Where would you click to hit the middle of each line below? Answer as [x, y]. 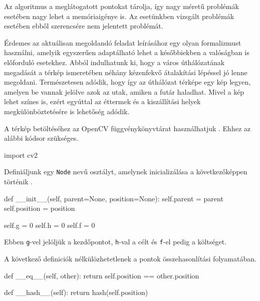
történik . [19, 181]
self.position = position [40, 208]
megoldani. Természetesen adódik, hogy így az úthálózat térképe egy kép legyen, [127, 82]
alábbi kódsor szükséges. [41, 138]
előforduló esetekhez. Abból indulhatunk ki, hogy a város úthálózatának [114, 62]
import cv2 [21, 155]
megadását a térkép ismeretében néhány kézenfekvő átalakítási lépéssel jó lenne [126, 72]
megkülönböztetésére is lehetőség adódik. [67, 111]
